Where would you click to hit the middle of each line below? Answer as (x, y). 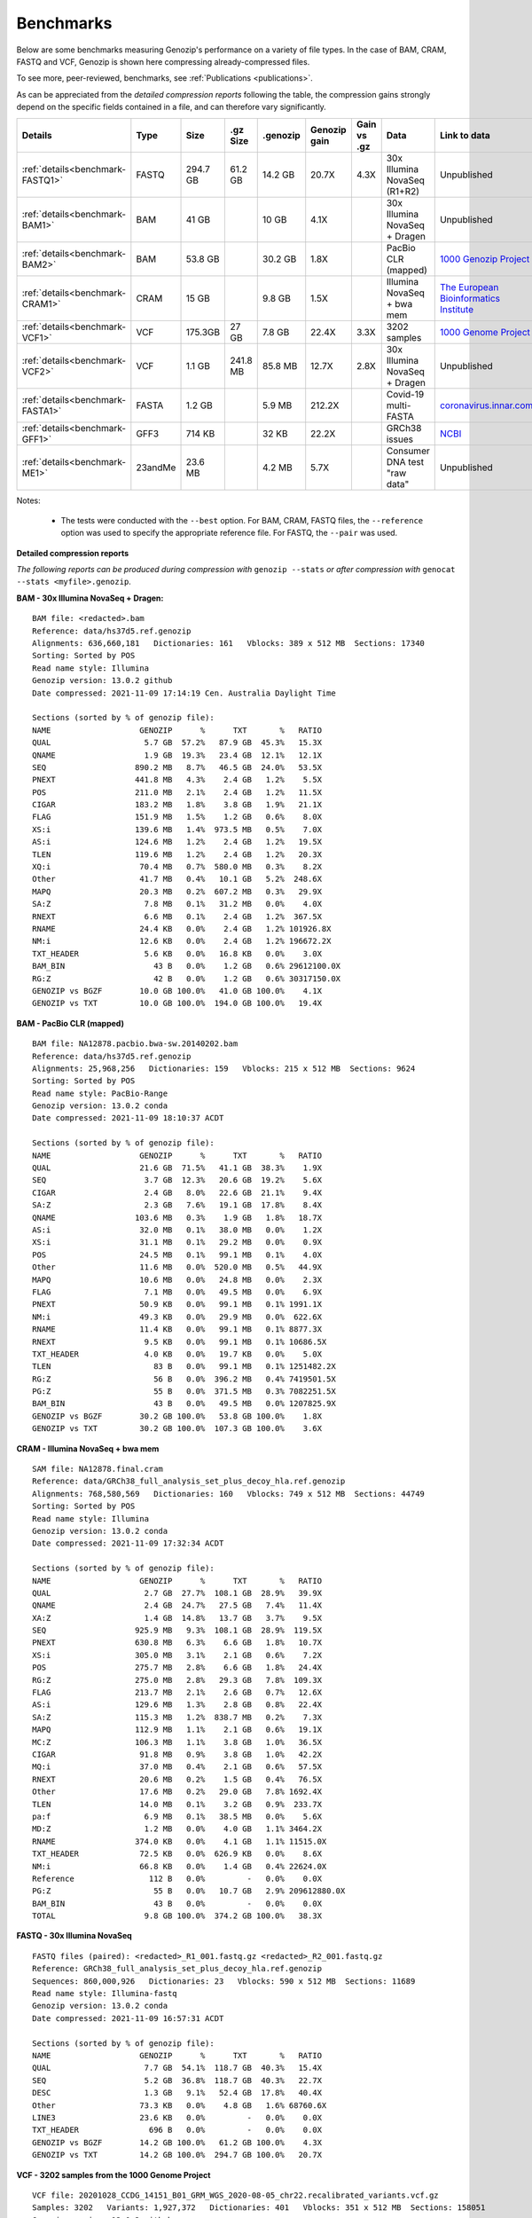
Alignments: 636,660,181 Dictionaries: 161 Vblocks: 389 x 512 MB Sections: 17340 (229, 644)
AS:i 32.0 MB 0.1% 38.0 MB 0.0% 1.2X (177, 1230)
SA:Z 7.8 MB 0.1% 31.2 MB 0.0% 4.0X (177, 904)
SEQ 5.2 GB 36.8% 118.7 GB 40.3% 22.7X (177, 2080)
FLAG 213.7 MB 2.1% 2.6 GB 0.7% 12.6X (177, 1693)
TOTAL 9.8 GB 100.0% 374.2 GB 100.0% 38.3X (177, 1916)
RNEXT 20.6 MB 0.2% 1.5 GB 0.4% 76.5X (177, 1779)
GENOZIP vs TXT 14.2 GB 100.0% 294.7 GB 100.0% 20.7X (177, 2155)
